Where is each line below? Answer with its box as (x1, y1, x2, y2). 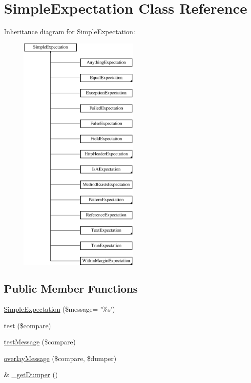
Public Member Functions (4, 281, 138, 296)
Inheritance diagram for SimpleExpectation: (4, 26, 135, 37)
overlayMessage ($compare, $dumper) (4, 353, 117, 363)
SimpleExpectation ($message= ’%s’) (4, 304, 115, 314)
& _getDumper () (4, 369, 58, 380)
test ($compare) (4, 320, 51, 330)
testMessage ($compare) (4, 337, 76, 347)
